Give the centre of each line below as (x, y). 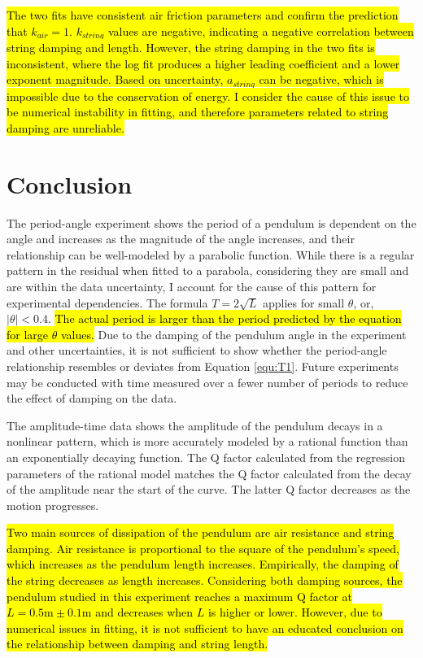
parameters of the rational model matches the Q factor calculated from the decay (209, 473)
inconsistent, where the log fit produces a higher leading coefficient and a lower (203, 63)
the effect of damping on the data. (92, 398)
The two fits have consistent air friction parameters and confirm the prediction (203, 15)
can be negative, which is (321, 79)
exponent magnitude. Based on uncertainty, (115, 79)
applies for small (303, 302)
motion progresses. (53, 505)
